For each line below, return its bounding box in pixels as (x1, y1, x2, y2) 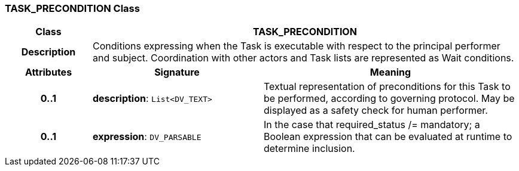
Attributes (25, 66, 72, 79)
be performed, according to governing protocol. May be (263, 92, 515, 105)
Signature (154, 66, 200, 79)
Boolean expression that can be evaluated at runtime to (263, 130, 512, 143)
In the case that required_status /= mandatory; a (263, 119, 480, 131)
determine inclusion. (263, 142, 355, 155)
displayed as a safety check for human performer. (263, 104, 488, 117)
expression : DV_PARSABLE (92, 130, 202, 143)
